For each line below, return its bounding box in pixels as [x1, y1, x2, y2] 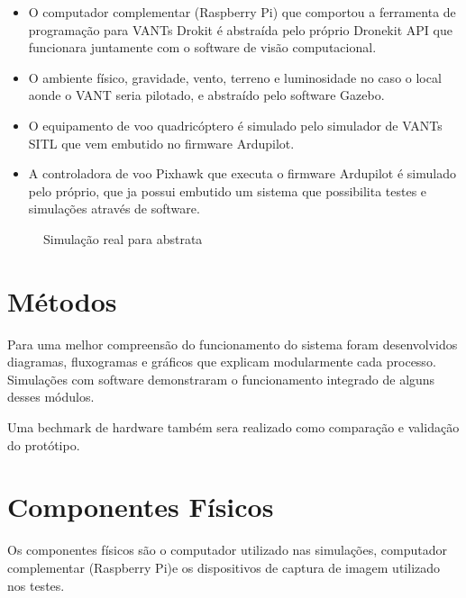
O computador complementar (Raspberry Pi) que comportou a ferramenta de [28, 3, 456, 21]
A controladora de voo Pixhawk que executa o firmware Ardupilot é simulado [28, 164, 456, 183]
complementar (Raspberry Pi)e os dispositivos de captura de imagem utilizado [7, 557, 441, 576]
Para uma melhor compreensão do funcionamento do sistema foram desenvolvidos [7, 334, 458, 353]
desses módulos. [7, 387, 95, 406]
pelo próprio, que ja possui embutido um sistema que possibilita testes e [28, 181, 427, 200]
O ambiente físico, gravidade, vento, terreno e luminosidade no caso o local [28, 68, 442, 86]
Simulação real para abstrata [43, 229, 203, 248]
